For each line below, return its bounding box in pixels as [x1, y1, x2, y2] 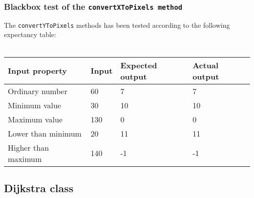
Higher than [8, 141, 49, 153]
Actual [192, 59, 219, 71]
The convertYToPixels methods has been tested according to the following [4, 20, 230, 30]
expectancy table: [4, 29, 56, 40]
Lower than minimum [8, 127, 82, 139]
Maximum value [8, 113, 63, 125]
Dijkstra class [4, 180, 74, 196]
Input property [8, 65, 67, 77]
